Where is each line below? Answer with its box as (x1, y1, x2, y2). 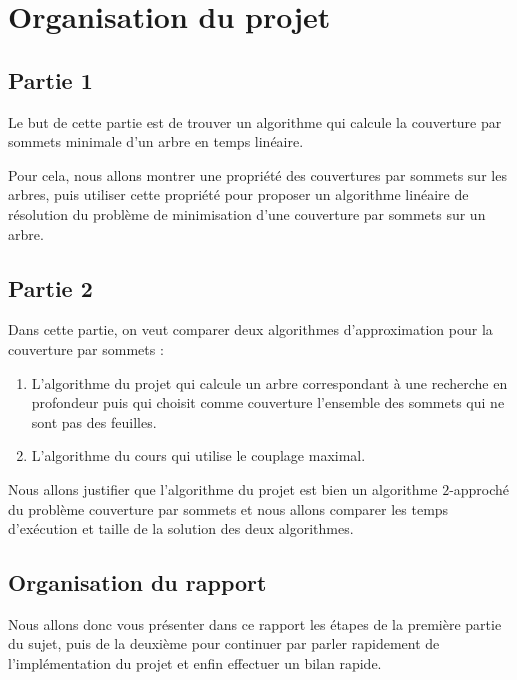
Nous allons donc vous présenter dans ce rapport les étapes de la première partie (8, 613, 502, 634)
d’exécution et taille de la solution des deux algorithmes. (8, 518, 354, 539)
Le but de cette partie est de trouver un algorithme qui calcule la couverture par (8, 111, 502, 132)
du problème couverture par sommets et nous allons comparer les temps (8, 498, 449, 519)
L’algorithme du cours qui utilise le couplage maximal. (31, 445, 366, 466)
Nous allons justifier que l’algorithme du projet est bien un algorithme (8, 478, 438, 499)
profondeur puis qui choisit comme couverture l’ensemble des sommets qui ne (31, 392, 505, 413)
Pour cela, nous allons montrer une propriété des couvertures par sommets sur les (8, 164, 507, 185)
